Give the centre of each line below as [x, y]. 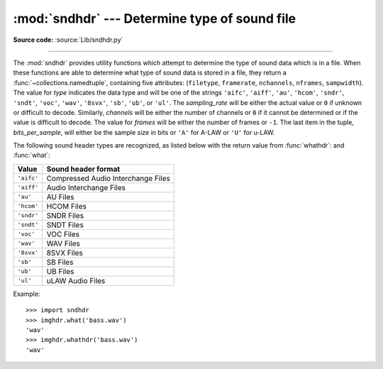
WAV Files [63, 243]
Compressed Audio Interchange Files [108, 178]
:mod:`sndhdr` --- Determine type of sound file [155, 18]
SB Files [60, 262]
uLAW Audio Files [76, 280]
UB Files [60, 271]
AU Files [60, 197]
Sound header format [83, 169]
